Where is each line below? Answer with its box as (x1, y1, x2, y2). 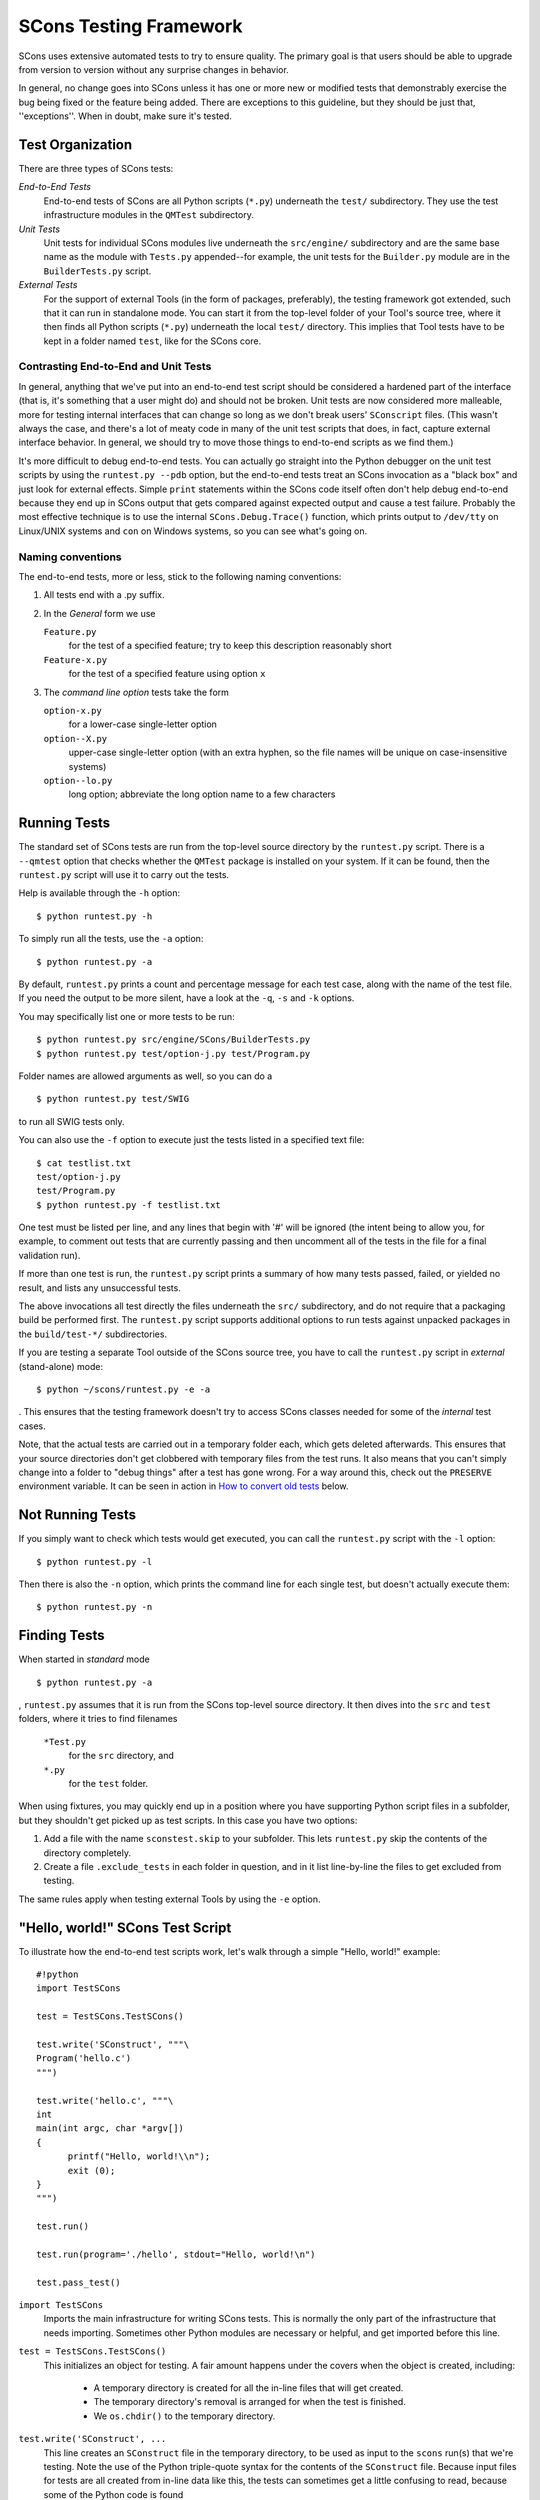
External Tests (18, 279, 78, 291)
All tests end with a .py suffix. (43, 589, 165, 601)
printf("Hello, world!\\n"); (67, 2151, 211, 2162)
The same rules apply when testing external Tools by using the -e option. (18, 1893, 321, 1905)
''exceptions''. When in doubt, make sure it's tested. (18, 110, 232, 122)
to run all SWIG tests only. (18, 1115, 125, 1127)
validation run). (18, 1249, 81, 1261)
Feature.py (43, 626, 97, 638)
